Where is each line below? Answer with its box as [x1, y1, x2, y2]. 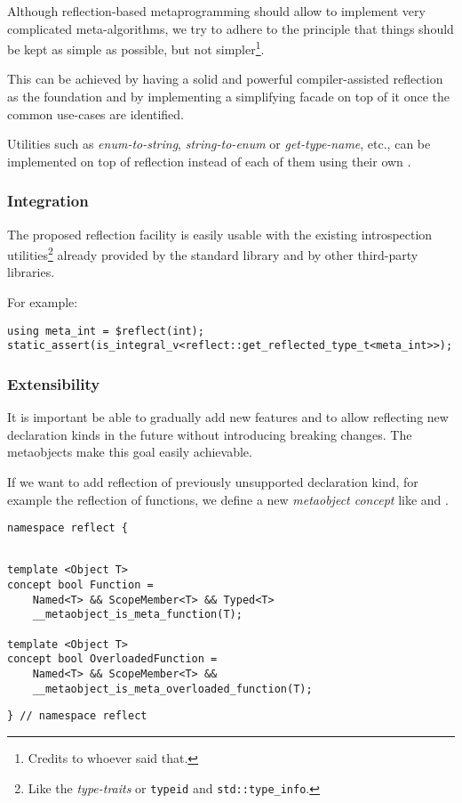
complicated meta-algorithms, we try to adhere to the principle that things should [7, 19, 454, 37]
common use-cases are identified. [7, 104, 184, 123]
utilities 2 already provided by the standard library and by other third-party [7, 243, 418, 264]
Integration [7, 190, 89, 212]
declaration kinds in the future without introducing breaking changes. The [7, 425, 412, 443]
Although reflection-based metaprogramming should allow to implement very [7, 2, 426, 20]
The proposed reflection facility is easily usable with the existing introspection [7, 224, 433, 243]
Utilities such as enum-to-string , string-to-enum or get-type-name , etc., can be [7, 134, 431, 153]
